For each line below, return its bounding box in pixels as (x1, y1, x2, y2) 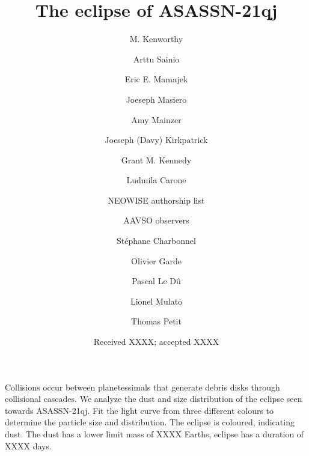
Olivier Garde (131, 254, 182, 267)
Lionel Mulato (130, 294, 183, 307)
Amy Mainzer (131, 113, 182, 126)
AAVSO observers (123, 214, 189, 226)
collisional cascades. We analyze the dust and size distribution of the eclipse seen (5, 392, 302, 405)
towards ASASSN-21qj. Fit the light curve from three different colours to (5, 404, 274, 416)
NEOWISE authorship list (108, 193, 205, 206)
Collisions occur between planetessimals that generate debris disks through (5, 380, 280, 393)
